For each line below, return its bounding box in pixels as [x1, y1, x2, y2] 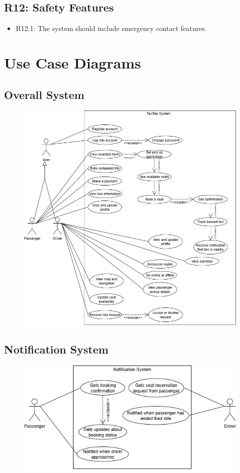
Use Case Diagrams [4, 52, 141, 72]
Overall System [4, 86, 84, 102]
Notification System [4, 341, 108, 356]
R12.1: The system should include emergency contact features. [15, 23, 207, 33]
